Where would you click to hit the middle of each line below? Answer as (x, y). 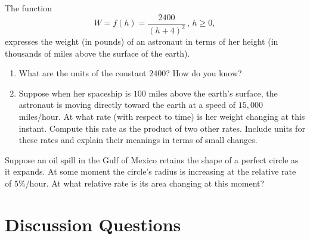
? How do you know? (204, 73)
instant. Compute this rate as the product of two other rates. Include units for (162, 128)
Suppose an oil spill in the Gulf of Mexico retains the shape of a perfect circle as (152, 159)
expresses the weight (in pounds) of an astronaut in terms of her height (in (142, 41)
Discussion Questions (93, 224)
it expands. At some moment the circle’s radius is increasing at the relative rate (151, 171)
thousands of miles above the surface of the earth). (97, 53)
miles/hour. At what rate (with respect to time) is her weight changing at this (162, 116)
